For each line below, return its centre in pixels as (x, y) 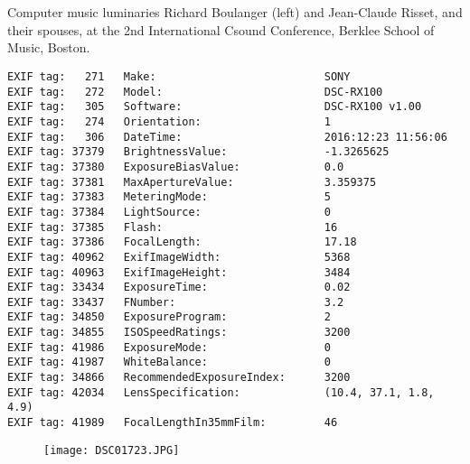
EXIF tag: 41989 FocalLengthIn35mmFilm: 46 (173, 423)
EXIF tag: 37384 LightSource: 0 (169, 212)
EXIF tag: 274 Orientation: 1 (169, 121)
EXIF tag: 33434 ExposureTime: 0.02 (179, 288)
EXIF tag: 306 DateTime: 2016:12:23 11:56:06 (227, 137)
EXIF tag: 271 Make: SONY (179, 76)
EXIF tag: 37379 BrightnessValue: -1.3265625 (198, 152)
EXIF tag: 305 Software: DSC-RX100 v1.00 (215, 107)
